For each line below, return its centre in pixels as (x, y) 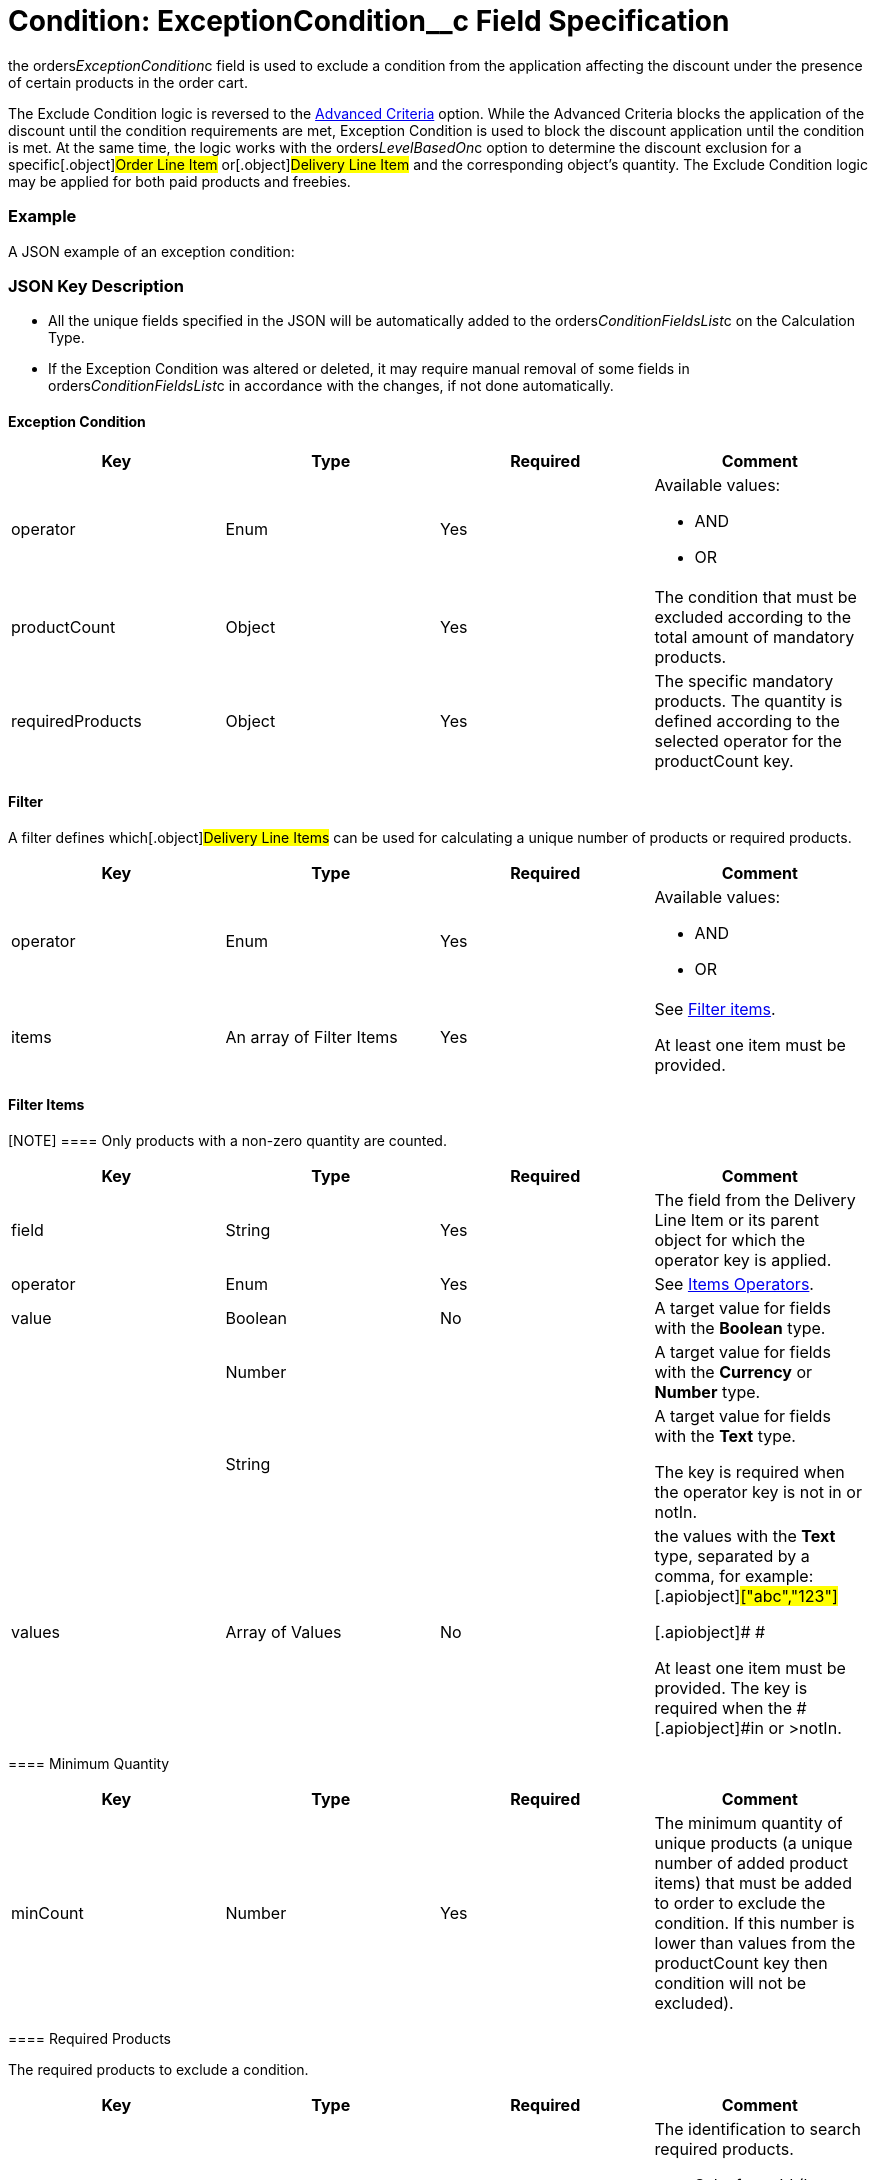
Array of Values (283, 1631)
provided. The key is (731, 1687)
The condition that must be (755, 597)
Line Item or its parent (736, 1219)
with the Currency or (733, 1371)
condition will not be (730, 1982)
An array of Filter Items (311, 1036)
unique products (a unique (753, 1842)
